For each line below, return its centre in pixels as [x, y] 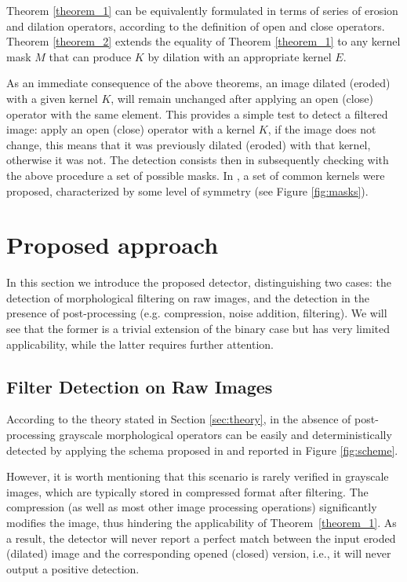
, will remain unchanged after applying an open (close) [242, 98]
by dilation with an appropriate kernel [240, 56]
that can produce [90, 56]
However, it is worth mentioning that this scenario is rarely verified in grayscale [198, 476]
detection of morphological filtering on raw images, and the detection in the [188, 297]
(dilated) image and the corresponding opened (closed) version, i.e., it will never [199, 553]
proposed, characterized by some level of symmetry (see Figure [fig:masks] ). [187, 190]
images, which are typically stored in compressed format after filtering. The [187, 491]
